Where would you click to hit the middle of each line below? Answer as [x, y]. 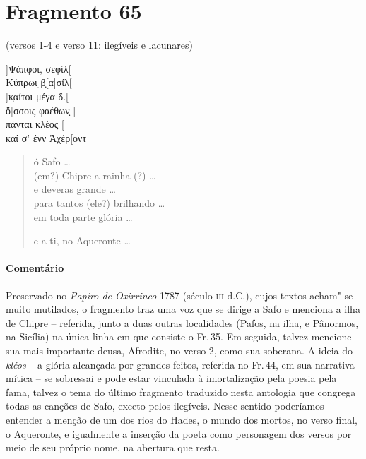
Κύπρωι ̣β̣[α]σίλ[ [39, 82]
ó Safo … [52, 161]
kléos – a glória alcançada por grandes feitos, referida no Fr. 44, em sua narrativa [180, 364]
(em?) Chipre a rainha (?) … [95, 175]
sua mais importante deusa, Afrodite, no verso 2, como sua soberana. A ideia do [179, 351]
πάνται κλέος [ [35, 124]
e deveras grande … [75, 189]
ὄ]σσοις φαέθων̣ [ [41, 110]
